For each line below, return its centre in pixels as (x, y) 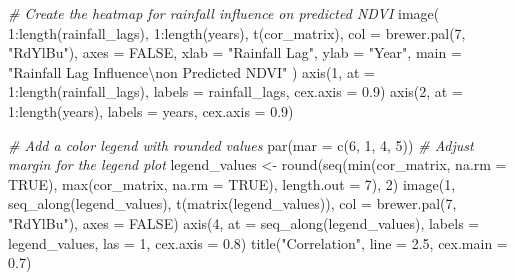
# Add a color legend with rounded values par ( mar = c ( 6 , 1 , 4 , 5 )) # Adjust (241, 144)
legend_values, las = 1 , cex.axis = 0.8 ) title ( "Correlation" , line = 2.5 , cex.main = (258, 242)
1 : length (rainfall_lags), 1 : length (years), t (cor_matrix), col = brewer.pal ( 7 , (237, 32)
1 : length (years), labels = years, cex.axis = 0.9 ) (151, 110)
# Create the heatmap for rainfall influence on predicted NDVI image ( (224, 13)
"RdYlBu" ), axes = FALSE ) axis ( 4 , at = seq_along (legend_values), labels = (244, 222)
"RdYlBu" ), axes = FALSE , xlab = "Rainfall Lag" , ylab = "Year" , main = (235, 52)
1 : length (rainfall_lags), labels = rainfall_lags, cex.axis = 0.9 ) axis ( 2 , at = (235, 91)
